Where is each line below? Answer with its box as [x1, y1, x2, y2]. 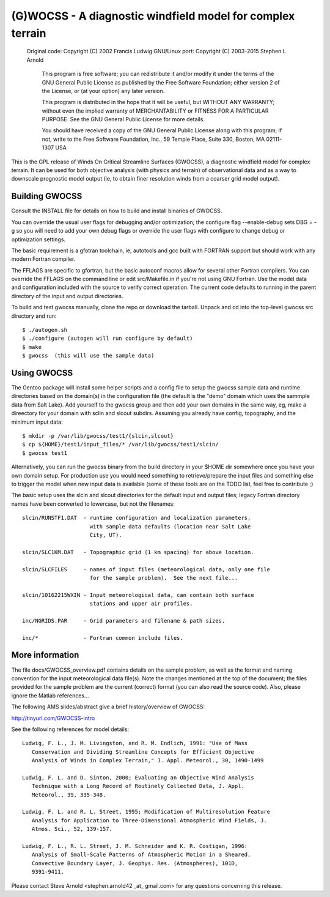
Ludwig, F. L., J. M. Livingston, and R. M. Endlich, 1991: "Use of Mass [22, 740, 248, 747]
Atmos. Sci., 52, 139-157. [31, 825, 113, 833]
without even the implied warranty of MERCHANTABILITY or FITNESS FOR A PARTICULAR [42, 107, 269, 114]
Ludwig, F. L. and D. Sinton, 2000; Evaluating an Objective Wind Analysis [22, 774, 254, 781]
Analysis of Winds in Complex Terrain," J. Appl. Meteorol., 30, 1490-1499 [31, 757, 264, 764]
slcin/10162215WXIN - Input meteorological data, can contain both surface [22, 591, 254, 598]
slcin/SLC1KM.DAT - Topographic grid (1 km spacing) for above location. [22, 549, 254, 555]
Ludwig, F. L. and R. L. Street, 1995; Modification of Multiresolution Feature [22, 808, 271, 816]
